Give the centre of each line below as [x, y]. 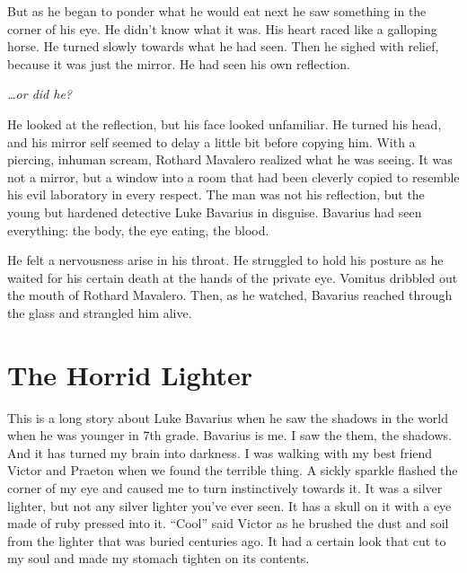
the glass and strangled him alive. [100, 312]
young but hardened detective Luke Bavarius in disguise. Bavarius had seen [215, 212]
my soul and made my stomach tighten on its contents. [159, 558]
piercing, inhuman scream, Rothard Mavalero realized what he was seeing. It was [230, 159]
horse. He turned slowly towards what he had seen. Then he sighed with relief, [223, 46]
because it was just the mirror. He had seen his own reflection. [179, 63]
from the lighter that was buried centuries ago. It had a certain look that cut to [227, 540]
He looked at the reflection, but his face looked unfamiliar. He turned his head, [225, 123]
